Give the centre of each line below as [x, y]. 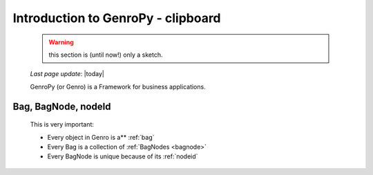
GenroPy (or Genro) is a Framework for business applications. [118, 86]
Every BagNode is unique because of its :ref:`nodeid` [123, 156]
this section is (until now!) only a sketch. [106, 55]
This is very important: [62, 125]
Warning [61, 42]
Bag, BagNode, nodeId [62, 106]
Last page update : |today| [67, 74]
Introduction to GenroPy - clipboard [117, 18]
